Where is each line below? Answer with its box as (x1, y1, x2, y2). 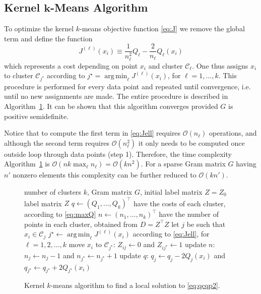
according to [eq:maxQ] (24, 209, 96, 219)
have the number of (159, 209, 219, 219)
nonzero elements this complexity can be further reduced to (13, 169, 197, 180)
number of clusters (24, 187, 82, 197)
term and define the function (4, 33, 93, 43)
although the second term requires (4, 137, 110, 148)
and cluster (148, 60, 183, 71)
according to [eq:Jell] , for (133, 228, 210, 239)
